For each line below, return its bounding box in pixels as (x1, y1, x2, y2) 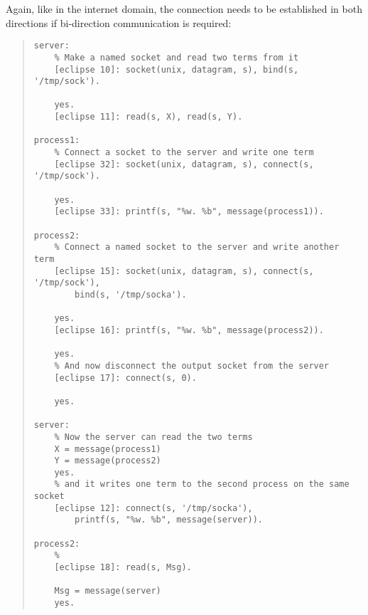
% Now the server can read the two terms (54, 431, 253, 442)
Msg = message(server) (54, 586, 161, 596)
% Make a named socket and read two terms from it (54, 52, 299, 63)
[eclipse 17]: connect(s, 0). (54, 372, 197, 383)
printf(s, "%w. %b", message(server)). (75, 515, 263, 525)
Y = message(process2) (54, 456, 161, 466)
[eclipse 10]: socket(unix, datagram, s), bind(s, (54, 64, 299, 75)
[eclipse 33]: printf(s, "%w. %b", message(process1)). (54, 206, 324, 217)
